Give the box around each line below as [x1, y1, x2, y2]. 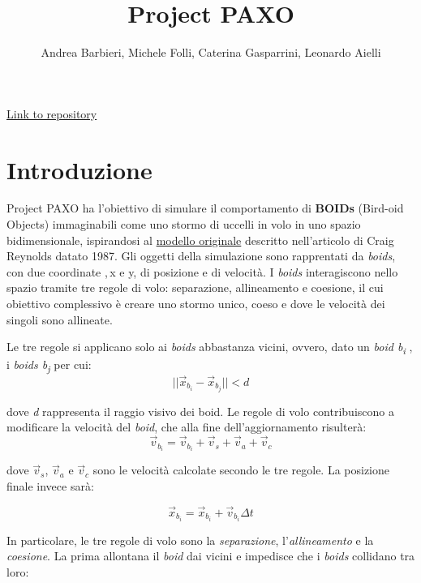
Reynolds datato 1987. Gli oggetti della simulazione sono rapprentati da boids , [6, 247, 396, 264]
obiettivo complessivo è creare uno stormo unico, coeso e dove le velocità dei [6, 295, 385, 311]
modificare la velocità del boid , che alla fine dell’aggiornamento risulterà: [6, 418, 367, 435]
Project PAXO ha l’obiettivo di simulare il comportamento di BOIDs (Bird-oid [6, 199, 404, 216]
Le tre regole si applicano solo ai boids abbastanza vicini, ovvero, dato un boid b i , [6, 338, 413, 357]
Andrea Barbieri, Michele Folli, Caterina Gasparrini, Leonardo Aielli [41, 44, 381, 61]
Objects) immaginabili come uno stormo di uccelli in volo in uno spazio [6, 216, 361, 233]
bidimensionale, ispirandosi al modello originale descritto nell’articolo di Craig [6, 231, 394, 248]
